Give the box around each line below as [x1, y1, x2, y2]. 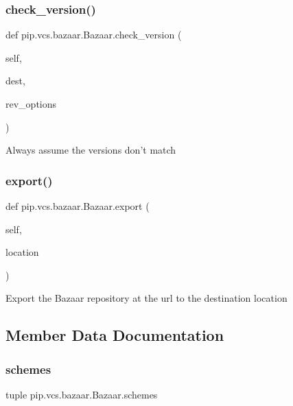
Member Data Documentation [5, 324, 224, 346]
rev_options [5, 97, 57, 110]
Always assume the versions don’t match [5, 143, 176, 157]
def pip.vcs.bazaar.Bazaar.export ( [5, 199, 150, 213]
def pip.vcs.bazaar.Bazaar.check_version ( [5, 27, 182, 42]
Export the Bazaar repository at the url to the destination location [5, 291, 288, 305]
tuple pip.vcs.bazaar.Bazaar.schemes [5, 387, 158, 401]
